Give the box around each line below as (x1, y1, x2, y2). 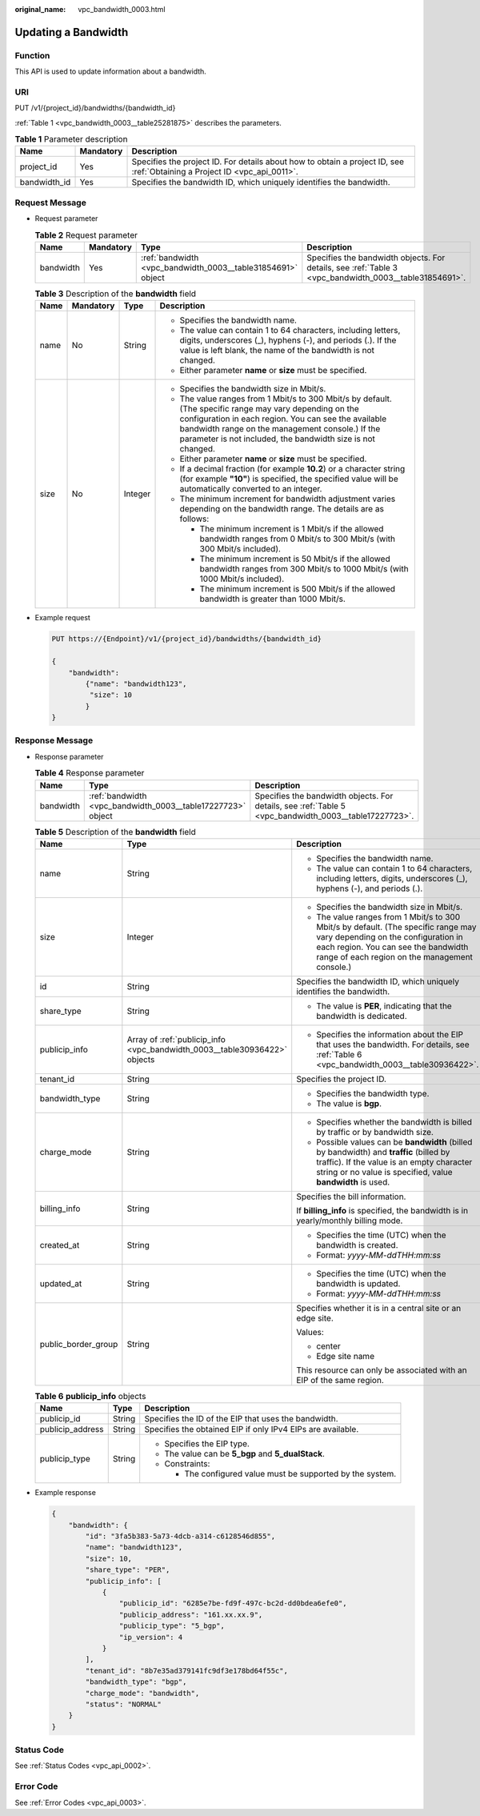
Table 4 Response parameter (34, 768, 145, 779)
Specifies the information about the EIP (316, 1028, 464, 1040)
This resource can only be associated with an (296, 1365, 467, 1376)
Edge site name (316, 1350, 375, 1361)
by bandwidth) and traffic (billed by (316, 1146, 450, 1157)
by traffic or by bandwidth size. (316, 1126, 434, 1137)
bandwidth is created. (316, 1239, 399, 1250)
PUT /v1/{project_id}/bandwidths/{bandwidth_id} (14, 103, 176, 113)
